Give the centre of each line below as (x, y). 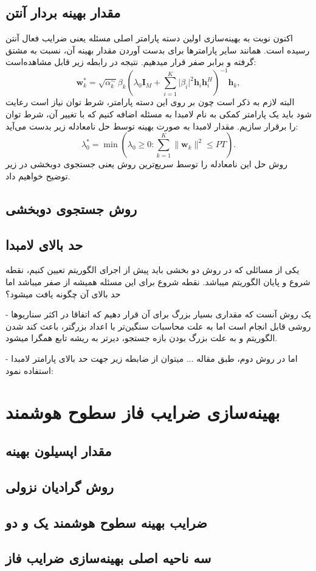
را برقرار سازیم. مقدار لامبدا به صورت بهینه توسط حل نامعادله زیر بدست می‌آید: (152, 126)
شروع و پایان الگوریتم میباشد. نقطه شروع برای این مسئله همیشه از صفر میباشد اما (158, 282)
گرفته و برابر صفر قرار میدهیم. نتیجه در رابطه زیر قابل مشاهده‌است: (131, 62)
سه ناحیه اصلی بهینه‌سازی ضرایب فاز (108, 558)
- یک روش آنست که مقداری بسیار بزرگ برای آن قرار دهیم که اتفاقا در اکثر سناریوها (158, 314)
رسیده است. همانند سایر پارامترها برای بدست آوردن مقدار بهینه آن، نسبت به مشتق (158, 50)
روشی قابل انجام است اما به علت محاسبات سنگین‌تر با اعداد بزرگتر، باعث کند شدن (158, 326)
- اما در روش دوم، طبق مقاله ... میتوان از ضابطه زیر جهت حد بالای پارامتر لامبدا (152, 358)
